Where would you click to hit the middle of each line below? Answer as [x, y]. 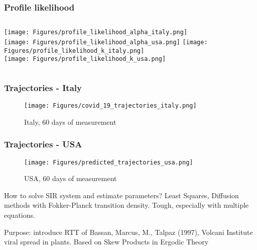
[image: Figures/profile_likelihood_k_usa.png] [85, 59]
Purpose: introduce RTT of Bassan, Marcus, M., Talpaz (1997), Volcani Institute [128, 232]
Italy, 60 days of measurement [70, 121]
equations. [20, 215]
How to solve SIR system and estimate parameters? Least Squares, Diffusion [121, 195]
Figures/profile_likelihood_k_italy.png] [74, 51]
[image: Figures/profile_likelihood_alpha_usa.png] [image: [106, 42]
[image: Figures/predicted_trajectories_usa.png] [109, 162]
